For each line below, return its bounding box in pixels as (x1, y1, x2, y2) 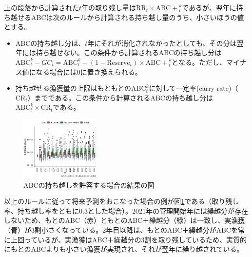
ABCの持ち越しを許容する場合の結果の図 (23, 179, 155, 190)
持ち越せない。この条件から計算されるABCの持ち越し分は (36, 47, 222, 58)
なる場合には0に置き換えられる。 (36, 66, 142, 77)
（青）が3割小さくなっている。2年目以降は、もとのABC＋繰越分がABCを (4, 224, 238, 235)
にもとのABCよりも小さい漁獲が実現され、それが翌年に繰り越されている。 (4, 244, 244, 254)
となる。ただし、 (172, 57, 226, 67)
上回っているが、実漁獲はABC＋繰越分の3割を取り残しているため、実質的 (10, 234, 247, 244)
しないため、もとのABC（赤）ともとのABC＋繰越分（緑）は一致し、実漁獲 (4, 215, 245, 225)
